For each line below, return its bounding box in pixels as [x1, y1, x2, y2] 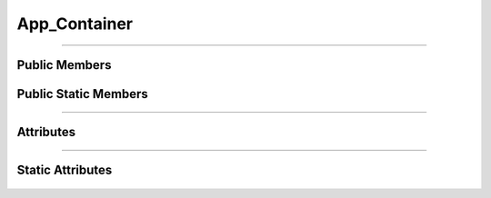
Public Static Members [16, 86, 149, 102]
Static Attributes [16, 163, 113, 178]
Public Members [16, 57, 112, 73]
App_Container [16, 14, 134, 34]
